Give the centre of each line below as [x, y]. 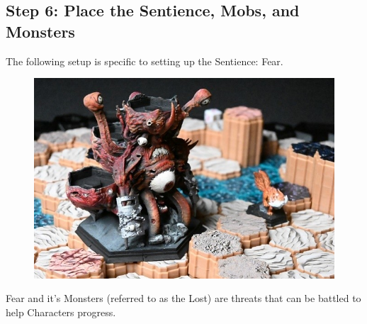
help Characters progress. [61, 312]
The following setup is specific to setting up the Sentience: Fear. [145, 61]
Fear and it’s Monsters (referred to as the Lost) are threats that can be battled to [183, 298]
